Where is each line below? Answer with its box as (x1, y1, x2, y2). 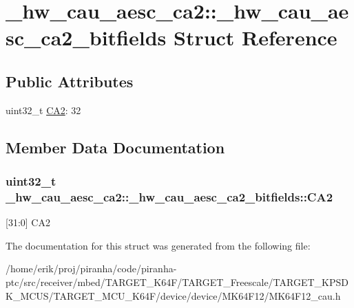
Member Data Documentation (6, 136, 225, 157)
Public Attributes (6, 70, 134, 91)
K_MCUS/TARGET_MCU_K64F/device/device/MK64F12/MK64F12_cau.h (6, 288, 341, 302)
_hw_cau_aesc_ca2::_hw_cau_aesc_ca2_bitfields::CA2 (6, 188, 333, 205)
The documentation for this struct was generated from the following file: (6, 238, 311, 252)
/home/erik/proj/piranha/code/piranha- (6, 261, 177, 276)
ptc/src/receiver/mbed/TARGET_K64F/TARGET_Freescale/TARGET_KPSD (6, 275, 348, 289)
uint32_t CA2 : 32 (6, 102, 81, 117)
